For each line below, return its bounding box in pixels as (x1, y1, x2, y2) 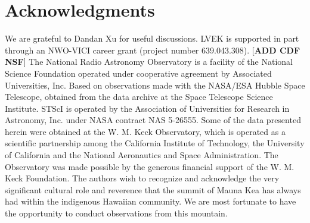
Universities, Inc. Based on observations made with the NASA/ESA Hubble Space (5, 78, 305, 91)
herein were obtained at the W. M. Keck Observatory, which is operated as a (5, 125, 286, 137)
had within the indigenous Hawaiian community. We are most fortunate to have (5, 195, 296, 208)
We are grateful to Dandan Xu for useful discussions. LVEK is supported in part (5, 32, 299, 45)
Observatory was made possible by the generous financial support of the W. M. (5, 160, 294, 172)
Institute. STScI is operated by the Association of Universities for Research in (5, 102, 290, 114)
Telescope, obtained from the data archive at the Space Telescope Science (5, 90, 273, 103)
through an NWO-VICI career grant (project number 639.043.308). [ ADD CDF (5, 43, 300, 56)
